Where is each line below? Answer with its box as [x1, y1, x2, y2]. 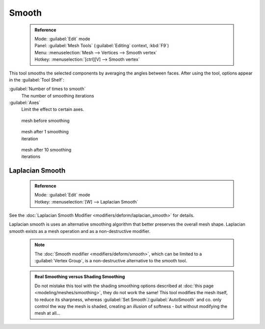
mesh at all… [34, 310, 61, 316]
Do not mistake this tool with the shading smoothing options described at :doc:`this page [34, 282, 214, 289]
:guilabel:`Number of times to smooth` [9, 86, 86, 92]
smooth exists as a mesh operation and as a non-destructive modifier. [9, 228, 151, 234]
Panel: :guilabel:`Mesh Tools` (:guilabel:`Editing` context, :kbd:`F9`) [34, 43, 169, 49]
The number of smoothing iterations [21, 93, 94, 99]
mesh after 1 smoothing [21, 129, 69, 135]
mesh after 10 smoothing [21, 147, 72, 153]
